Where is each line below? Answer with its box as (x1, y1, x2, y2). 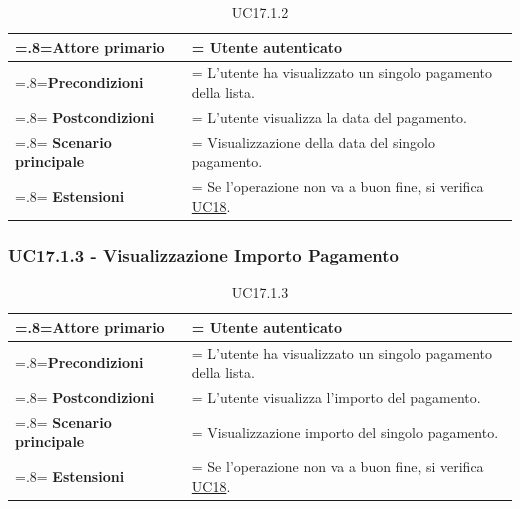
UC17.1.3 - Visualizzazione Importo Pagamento (8, 242, 399, 267)
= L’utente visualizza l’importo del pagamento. (191, 386, 481, 407)
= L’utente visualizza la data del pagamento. (191, 106, 467, 127)
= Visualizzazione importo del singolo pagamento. (191, 421, 499, 442)
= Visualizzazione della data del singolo (191, 131, 435, 152)
